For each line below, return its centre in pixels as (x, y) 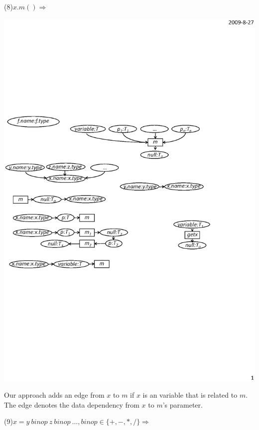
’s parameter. (183, 404)
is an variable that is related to (190, 395)
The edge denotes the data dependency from (72, 404)
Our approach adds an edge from (54, 395)
